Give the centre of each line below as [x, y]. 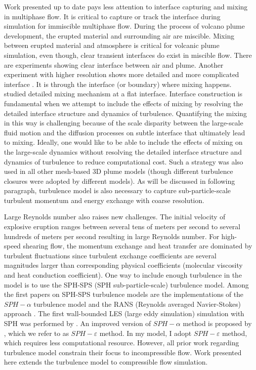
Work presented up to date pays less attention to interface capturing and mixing [126, 6]
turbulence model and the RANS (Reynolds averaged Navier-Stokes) [137, 304]
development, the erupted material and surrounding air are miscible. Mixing [119, 35]
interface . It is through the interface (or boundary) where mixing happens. [118, 84]
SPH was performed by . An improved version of [78, 323]
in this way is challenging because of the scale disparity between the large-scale [124, 123]
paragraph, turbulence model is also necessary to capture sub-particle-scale [117, 190]
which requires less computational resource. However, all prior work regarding [122, 343]
